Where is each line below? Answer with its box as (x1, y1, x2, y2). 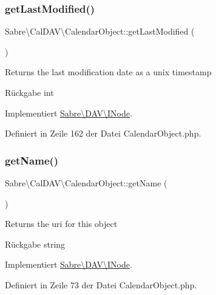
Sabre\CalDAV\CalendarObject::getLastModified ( (5, 25, 195, 38)
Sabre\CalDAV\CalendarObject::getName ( (5, 177, 167, 189)
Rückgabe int (5, 86, 54, 98)
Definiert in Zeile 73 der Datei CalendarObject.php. (5, 278, 197, 291)
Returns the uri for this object (5, 217, 118, 230)
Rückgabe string (5, 237, 66, 250)
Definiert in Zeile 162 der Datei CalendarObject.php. (5, 127, 201, 140)
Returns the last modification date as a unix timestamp (5, 66, 212, 78)
